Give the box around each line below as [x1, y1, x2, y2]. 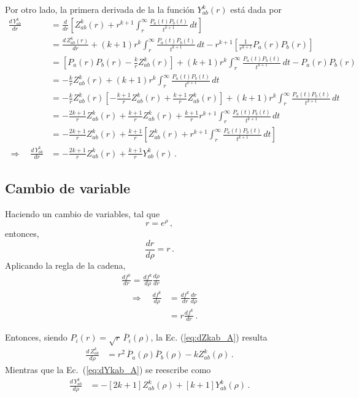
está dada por [230, 3, 282, 15]
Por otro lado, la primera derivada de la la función [5, 3, 195, 15]
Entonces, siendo [5, 331, 68, 344]
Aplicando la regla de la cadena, [5, 258, 126, 271]
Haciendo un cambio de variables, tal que [5, 207, 160, 220]
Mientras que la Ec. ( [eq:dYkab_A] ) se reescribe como [5, 363, 211, 376]
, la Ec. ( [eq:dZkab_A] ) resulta [150, 331, 268, 344]
